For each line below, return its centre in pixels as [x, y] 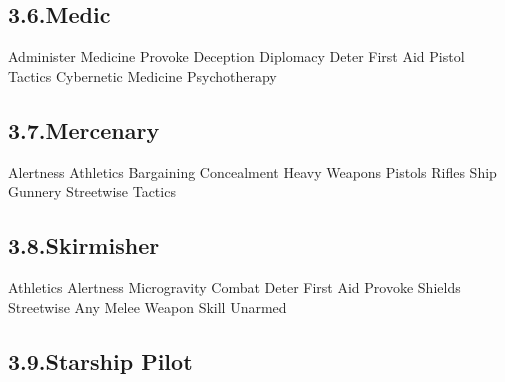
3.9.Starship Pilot [100, 360]
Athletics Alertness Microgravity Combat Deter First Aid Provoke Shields [234, 286]
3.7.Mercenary [84, 129]
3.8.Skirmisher [84, 245]
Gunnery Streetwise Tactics [92, 191]
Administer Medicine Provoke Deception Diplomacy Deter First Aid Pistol [236, 56]
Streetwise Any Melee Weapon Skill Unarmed [147, 306]
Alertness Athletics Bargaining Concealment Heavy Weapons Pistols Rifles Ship [252, 171]
